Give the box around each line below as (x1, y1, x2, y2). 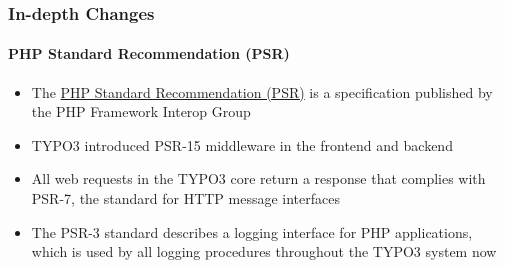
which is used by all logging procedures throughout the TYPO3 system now (31, 241, 497, 262)
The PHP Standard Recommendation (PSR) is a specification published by (31, 81, 493, 102)
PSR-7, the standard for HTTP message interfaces (31, 188, 341, 209)
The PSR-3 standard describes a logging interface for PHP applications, (31, 221, 473, 242)
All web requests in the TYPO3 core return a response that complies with (31, 168, 486, 189)
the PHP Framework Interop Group (31, 101, 251, 122)
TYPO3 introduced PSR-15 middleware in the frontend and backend (31, 134, 453, 155)
